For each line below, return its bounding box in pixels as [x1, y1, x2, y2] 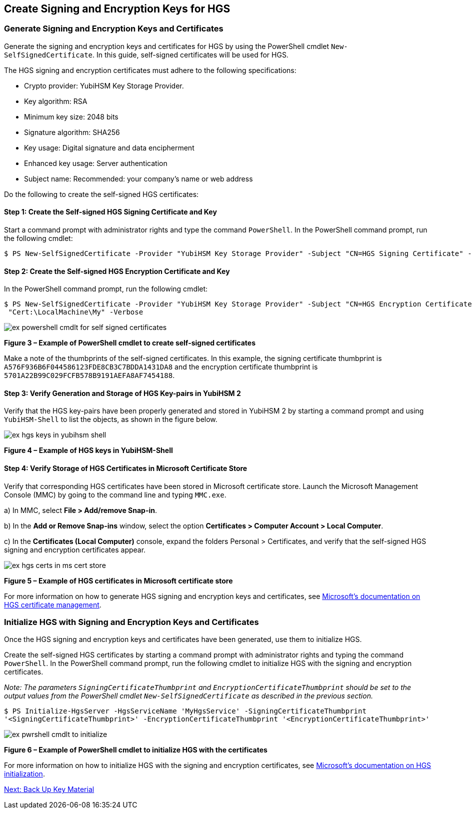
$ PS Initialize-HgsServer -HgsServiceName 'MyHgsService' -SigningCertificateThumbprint [4, 707, 366, 715]
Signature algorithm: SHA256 [24, 127, 120, 136]
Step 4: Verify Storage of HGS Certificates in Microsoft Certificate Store [4, 464, 247, 473]
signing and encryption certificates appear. [4, 545, 146, 554]
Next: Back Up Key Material [4, 785, 94, 794]
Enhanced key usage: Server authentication [24, 158, 167, 167]
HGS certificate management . [4, 600, 101, 609]
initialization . [4, 769, 45, 778]
